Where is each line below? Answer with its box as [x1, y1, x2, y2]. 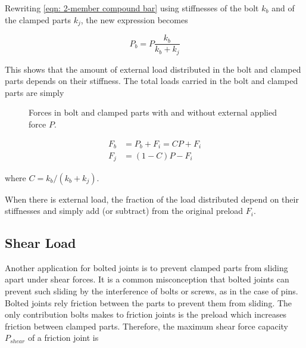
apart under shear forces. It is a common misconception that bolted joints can [5, 273, 289, 285]
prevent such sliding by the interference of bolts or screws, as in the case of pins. [5, 285, 298, 297]
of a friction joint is [27, 331, 99, 344]
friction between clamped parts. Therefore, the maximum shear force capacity [5, 319, 288, 332]
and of [271, 2, 295, 14]
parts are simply [5, 86, 64, 98]
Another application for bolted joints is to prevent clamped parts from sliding [5, 261, 288, 274]
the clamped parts [5, 13, 71, 26]
